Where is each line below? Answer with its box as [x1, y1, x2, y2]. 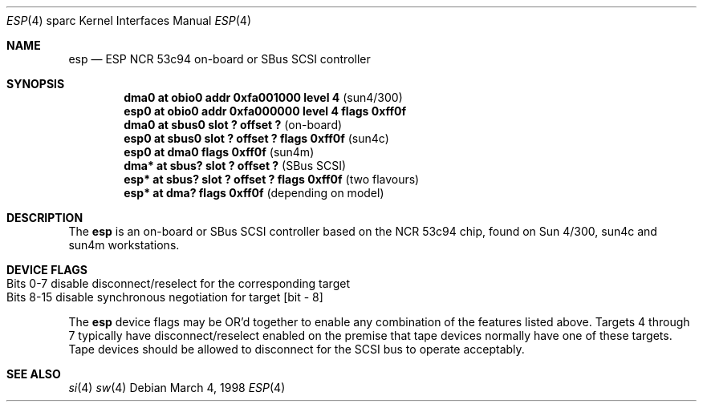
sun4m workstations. [68, 238, 180, 252]
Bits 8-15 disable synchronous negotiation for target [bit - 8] [6, 290, 323, 304]
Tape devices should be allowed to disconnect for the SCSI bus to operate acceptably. [68, 342, 525, 356]
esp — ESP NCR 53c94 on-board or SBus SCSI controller [68, 52, 371, 66]
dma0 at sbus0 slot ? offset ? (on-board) [124, 118, 343, 131]
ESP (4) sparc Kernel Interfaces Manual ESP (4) [6, 14, 252, 27]
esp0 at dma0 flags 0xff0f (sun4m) [124, 145, 315, 159]
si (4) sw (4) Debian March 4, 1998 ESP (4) [68, 381, 286, 394]
